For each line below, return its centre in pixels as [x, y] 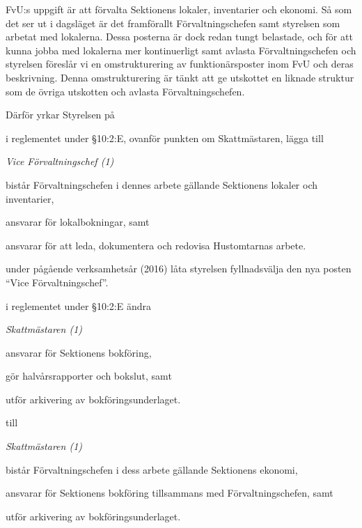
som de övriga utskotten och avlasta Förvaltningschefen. [125, 91]
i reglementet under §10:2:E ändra [78, 305]
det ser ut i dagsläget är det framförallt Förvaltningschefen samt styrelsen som [173, 23]
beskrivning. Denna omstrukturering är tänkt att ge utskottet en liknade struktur [180, 77]
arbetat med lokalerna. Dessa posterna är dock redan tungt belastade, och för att [179, 37]
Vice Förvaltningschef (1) [60, 161]
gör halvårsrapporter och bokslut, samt [89, 376]
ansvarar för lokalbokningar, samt [78, 222]
